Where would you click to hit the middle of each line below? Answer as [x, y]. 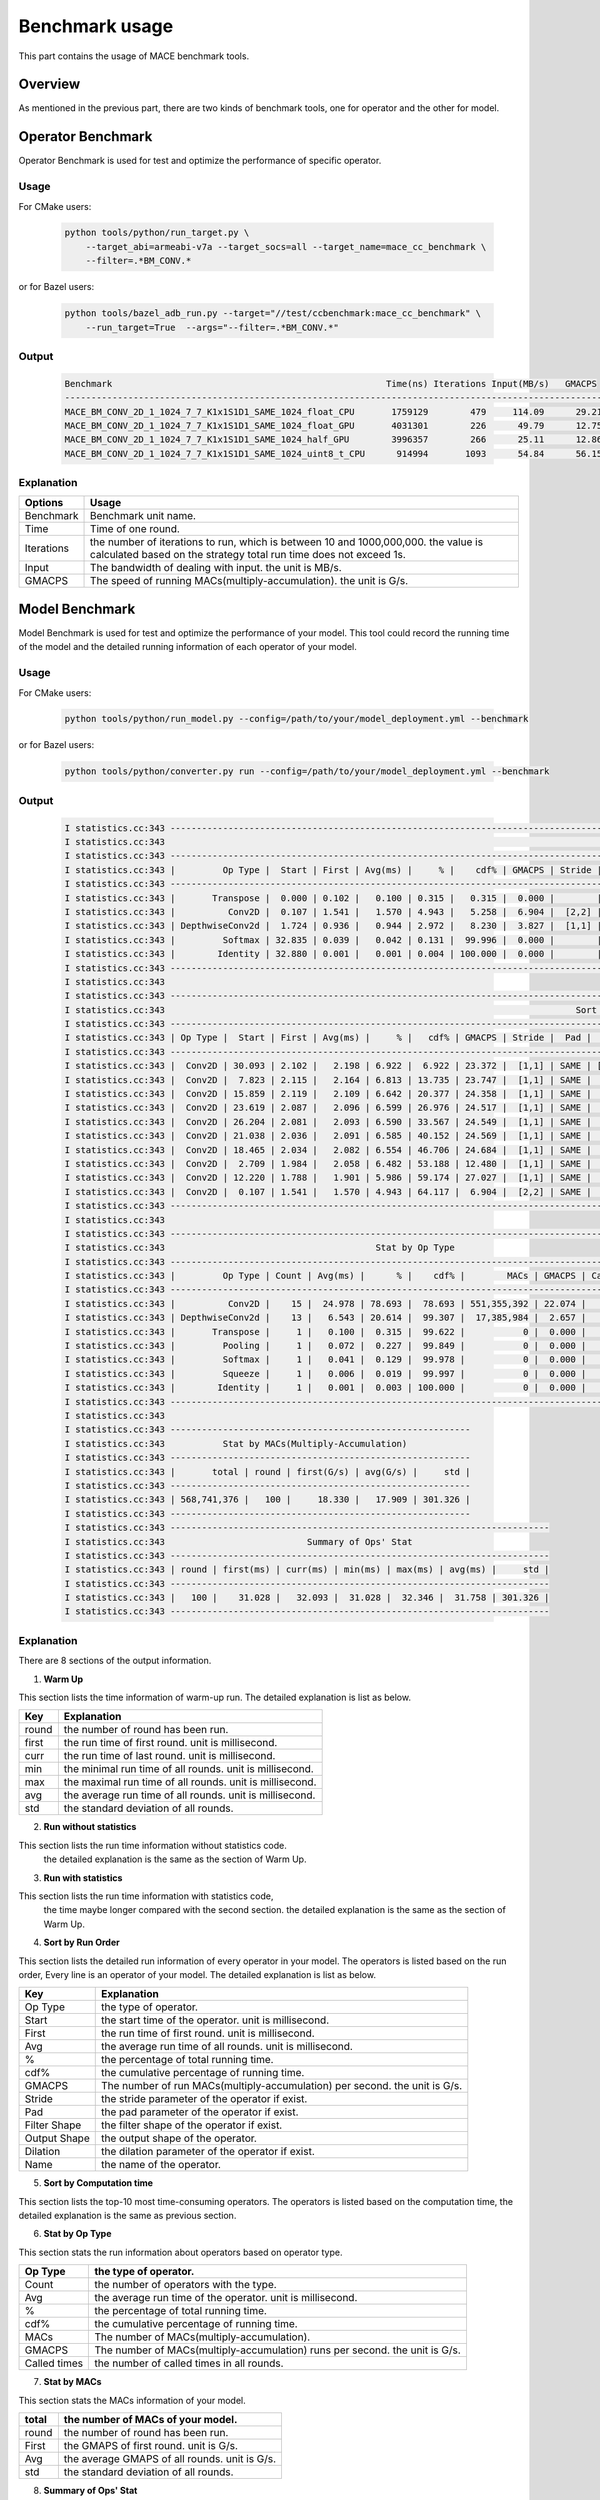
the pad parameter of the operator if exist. [199, 2112]
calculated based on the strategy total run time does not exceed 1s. [248, 555]
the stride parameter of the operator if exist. [204, 2099]
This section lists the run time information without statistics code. [152, 1845]
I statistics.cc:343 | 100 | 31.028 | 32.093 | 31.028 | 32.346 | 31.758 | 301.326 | [307, 1598]
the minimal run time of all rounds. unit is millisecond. [188, 1769]
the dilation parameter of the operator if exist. [207, 2152]
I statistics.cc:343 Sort [330, 1009]
